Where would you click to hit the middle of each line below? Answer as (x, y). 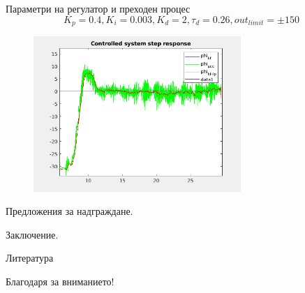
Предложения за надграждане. (69, 211)
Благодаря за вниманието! (60, 281)
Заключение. (32, 234)
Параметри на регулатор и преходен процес (98, 8)
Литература (30, 258)
